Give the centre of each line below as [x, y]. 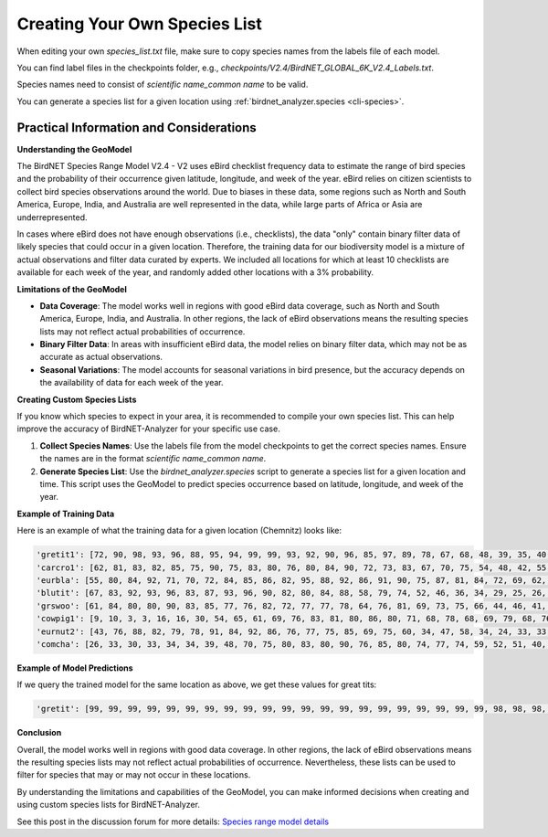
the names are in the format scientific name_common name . [153, 459]
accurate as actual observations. [101, 357]
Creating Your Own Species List [139, 24]
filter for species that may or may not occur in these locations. [134, 775]
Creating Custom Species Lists [77, 399]
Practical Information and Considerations [137, 127]
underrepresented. [52, 217]
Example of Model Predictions [75, 668]
